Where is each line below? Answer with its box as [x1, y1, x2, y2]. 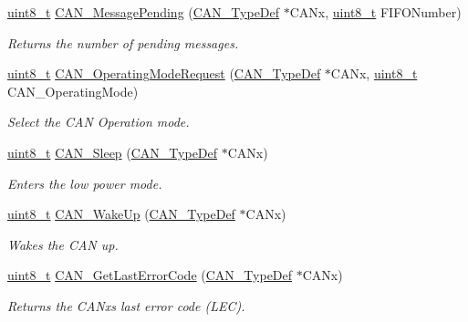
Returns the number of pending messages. [7, 33, 239, 52]
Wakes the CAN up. [7, 234, 119, 254]
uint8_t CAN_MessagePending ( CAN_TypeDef [7, 3, 280, 21]
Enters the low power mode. [7, 173, 162, 192]
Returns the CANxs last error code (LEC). [7, 296, 245, 315]
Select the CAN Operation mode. [7, 112, 190, 131]
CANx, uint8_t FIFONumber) [289, 3, 462, 21]
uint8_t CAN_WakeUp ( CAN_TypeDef [7, 204, 235, 223]
